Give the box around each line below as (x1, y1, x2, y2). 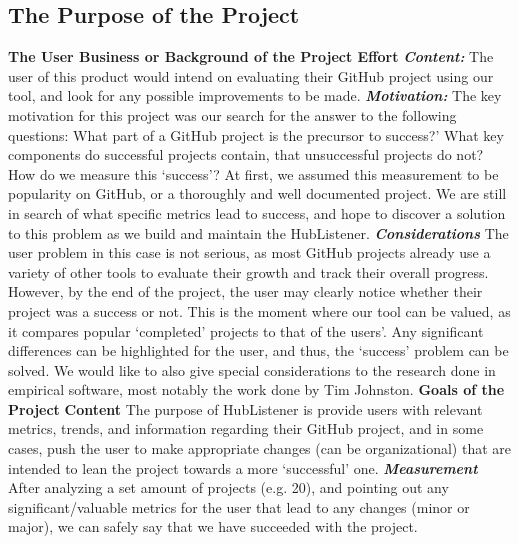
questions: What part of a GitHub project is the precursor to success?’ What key (8, 124, 504, 145)
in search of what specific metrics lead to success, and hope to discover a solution (8, 202, 506, 223)
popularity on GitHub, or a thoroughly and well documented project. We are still (8, 183, 507, 204)
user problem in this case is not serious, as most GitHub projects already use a (8, 242, 491, 263)
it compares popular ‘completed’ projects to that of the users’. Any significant (8, 320, 484, 341)
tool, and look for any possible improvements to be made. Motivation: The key (8, 85, 502, 106)
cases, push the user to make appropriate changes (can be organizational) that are (8, 438, 512, 459)
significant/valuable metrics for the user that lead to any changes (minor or (8, 496, 470, 517)
